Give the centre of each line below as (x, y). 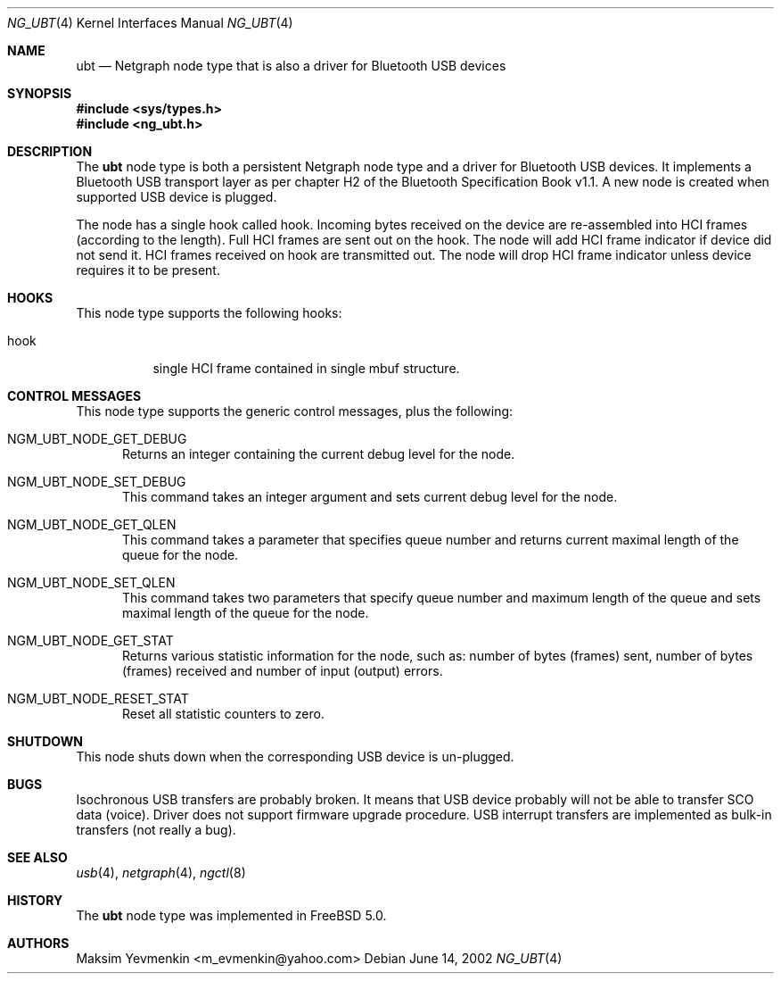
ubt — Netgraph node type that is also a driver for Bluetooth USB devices (291, 66)
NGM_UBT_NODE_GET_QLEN (92, 524)
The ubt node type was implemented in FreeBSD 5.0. (231, 915)
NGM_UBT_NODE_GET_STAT (90, 640)
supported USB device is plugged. (177, 197)
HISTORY (35, 900)
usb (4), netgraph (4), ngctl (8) (161, 873)
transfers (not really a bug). (156, 830)
